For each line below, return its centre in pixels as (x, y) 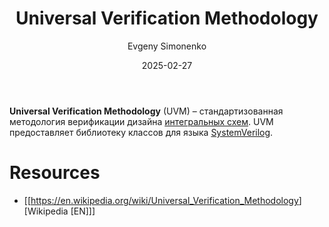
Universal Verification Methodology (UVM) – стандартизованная (146, 111)
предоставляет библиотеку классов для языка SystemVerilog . (141, 132)
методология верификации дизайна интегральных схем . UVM (141, 121)
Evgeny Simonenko (167, 46)
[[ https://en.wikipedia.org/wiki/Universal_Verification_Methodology (161, 200)
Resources (55, 173)
